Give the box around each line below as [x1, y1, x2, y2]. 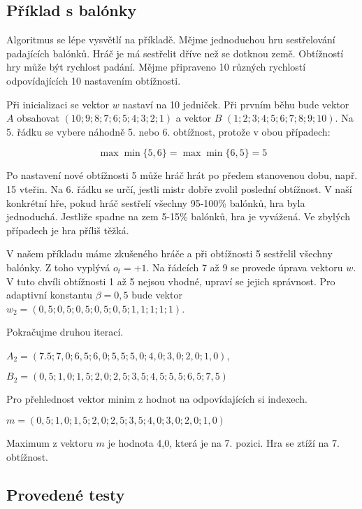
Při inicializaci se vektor [6, 96, 109, 111]
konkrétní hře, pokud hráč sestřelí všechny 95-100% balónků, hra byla [6, 195, 305, 210]
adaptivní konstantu [6, 287, 93, 302]
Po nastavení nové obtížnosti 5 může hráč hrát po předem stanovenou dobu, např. [6, 168, 358, 182]
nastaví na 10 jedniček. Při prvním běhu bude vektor [122, 96, 349, 111]
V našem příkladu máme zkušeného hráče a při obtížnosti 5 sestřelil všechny [6, 246, 333, 261]
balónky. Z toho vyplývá [6, 259, 110, 274]
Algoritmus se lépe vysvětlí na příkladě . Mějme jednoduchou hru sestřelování [6, 32, 335, 47]
